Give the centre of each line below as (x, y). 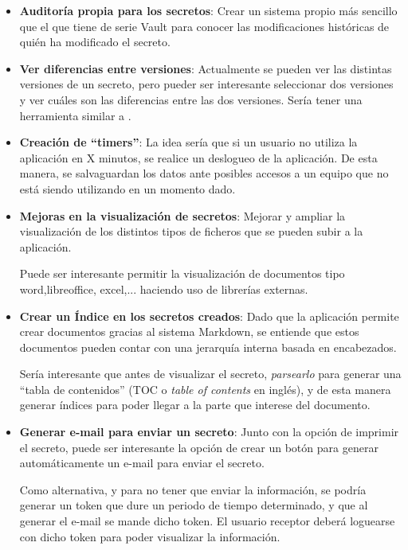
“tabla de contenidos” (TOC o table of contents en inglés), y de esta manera (205, 389)
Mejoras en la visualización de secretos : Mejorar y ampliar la (182, 215)
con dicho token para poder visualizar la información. (150, 536)
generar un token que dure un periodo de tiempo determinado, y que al (194, 505)
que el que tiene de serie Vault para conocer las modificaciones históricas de (204, 26)
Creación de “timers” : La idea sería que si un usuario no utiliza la (188, 142)
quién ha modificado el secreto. (95, 42)
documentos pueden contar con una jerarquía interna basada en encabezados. (208, 347)
